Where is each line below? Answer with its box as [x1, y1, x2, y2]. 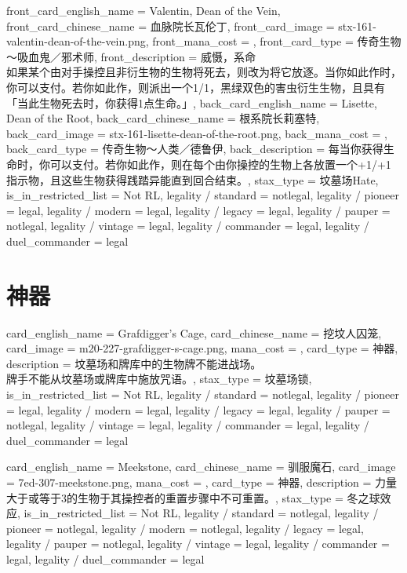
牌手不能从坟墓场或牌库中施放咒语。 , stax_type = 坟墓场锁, [6, 370, 312, 387]
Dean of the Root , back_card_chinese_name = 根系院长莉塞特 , [6, 110, 320, 126]
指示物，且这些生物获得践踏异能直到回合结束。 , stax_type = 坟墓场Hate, [6, 171, 379, 188]
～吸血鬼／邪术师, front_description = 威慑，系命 [6, 48, 256, 64]
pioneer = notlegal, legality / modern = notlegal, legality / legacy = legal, [6, 520, 364, 536]
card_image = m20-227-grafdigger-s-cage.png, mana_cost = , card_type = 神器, [6, 340, 398, 356]
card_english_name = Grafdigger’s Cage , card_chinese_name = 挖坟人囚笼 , [6, 324, 382, 341]
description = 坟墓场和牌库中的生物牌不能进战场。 [6, 355, 262, 371]
